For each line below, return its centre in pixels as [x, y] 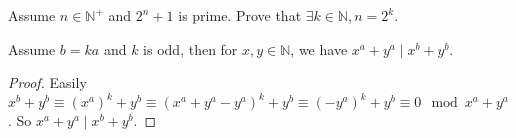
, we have [319, 48]
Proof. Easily [47, 82]
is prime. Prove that [240, 15]
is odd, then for [190, 48]
